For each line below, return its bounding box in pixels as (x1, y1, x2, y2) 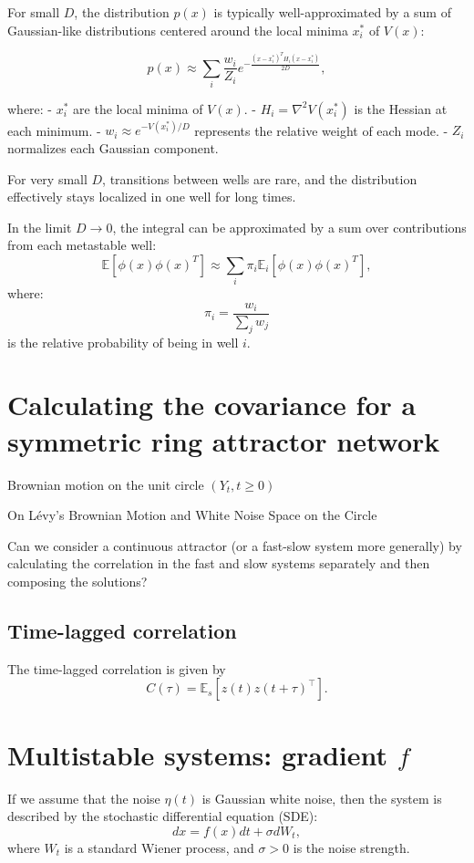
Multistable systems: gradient (7, 735, 388, 773)
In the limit (7, 217, 72, 236)
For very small (7, 169, 88, 188)
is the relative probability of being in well (7, 332, 239, 351)
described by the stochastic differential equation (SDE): (7, 806, 318, 826)
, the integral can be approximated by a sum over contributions (112, 217, 467, 236)
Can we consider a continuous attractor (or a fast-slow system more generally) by (7, 535, 462, 555)
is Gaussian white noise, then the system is (201, 788, 442, 807)
